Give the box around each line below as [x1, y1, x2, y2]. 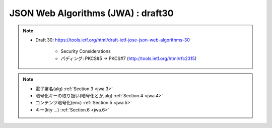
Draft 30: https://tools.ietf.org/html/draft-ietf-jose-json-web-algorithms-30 [35, 37, 190, 43]
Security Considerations [60, 48, 111, 54]
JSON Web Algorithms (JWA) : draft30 [9, 8, 174, 19]
